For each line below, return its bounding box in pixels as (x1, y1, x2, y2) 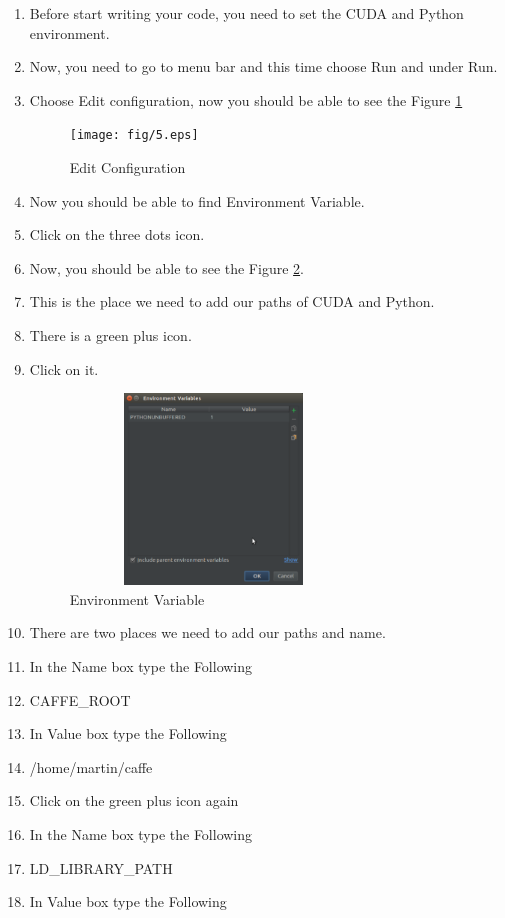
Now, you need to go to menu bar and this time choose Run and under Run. (29, 56, 498, 77)
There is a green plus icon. (29, 325, 192, 345)
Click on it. (29, 358, 99, 379)
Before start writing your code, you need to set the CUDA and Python (29, 3, 464, 23)
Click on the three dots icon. (29, 224, 205, 245)
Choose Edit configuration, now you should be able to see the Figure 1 (29, 89, 463, 110)
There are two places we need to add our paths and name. (29, 622, 386, 643)
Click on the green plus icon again (29, 790, 239, 811)
